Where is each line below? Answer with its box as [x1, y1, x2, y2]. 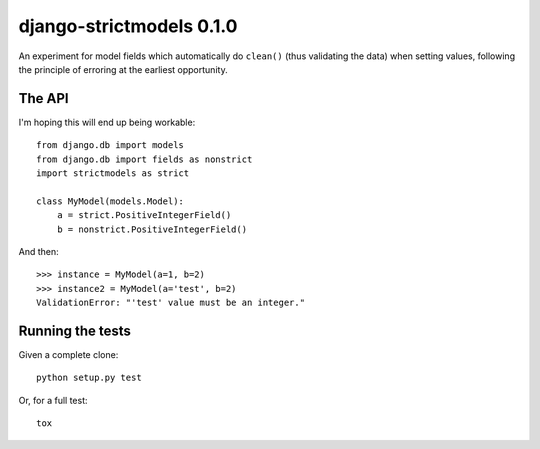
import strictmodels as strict [36, 168, 190, 179]
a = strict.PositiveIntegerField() [56, 210, 232, 221]
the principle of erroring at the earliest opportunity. [18, 63, 229, 75]
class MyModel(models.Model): [36, 195, 185, 207]
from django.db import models [36, 140, 185, 151]
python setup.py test [36, 372, 142, 384]
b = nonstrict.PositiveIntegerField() [56, 223, 248, 235]
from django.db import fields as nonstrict [36, 153, 253, 165]
